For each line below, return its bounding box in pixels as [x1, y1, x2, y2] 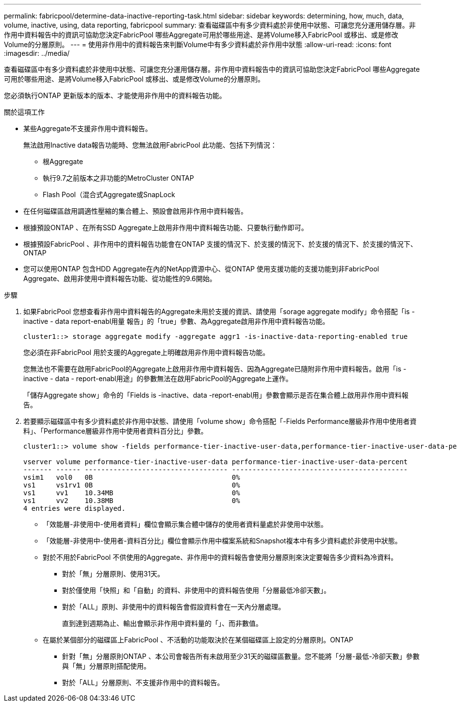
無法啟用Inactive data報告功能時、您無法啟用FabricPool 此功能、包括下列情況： [23, 141, 277, 149]
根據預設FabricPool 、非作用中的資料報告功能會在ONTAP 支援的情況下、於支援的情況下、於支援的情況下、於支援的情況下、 [23, 240, 417, 248]
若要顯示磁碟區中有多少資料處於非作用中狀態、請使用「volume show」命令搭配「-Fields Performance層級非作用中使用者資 [23, 417, 417, 425]
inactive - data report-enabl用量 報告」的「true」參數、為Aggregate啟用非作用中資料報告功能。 [23, 317, 329, 325]
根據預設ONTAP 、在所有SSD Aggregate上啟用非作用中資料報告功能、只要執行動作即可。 [23, 223, 308, 232]
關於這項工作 [4, 108, 45, 116]
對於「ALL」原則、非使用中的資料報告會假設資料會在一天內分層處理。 [62, 603, 285, 611]
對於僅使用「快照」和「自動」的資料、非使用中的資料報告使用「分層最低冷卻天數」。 [62, 586, 330, 594]
